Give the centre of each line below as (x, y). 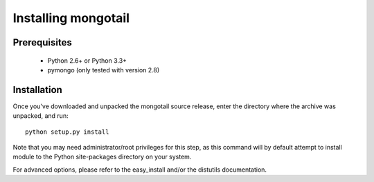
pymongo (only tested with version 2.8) (104, 70)
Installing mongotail (71, 18)
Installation (37, 90)
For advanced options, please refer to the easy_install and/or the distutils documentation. (140, 170)
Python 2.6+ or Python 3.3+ (87, 60)
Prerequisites (42, 42)
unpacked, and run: (41, 116)
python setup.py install (67, 132)
